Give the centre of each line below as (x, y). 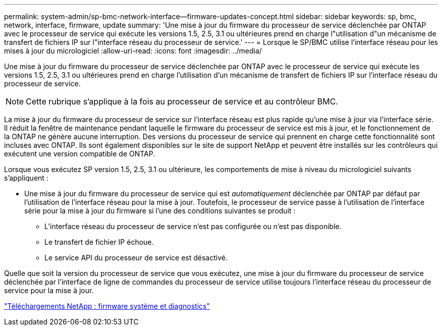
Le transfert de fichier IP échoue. (99, 242)
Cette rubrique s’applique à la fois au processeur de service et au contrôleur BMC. (182, 101)
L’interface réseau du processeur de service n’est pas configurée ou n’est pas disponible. (193, 226)
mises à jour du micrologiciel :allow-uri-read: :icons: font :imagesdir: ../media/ (133, 51)
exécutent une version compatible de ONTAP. (80, 154)
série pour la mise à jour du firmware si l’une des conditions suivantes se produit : (160, 211)
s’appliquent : (26, 178)
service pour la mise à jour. (49, 290)
